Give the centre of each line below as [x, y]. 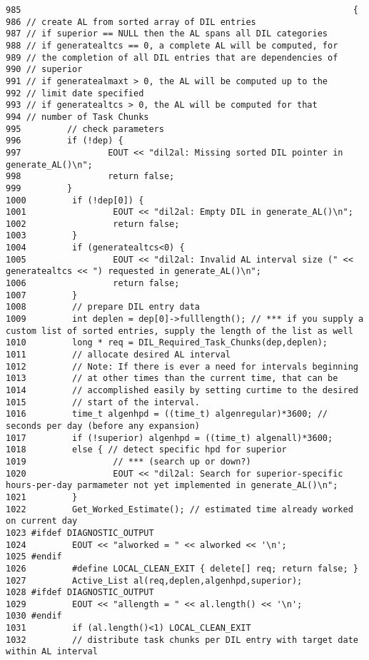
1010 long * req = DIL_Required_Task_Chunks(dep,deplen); [167, 343]
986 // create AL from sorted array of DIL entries [131, 22]
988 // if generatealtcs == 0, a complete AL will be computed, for [172, 45]
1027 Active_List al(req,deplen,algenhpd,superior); [154, 580]
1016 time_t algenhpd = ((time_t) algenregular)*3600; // [167, 414]
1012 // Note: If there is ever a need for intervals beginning [182, 366]
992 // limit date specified [75, 93]
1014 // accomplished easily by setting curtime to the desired [182, 390]
